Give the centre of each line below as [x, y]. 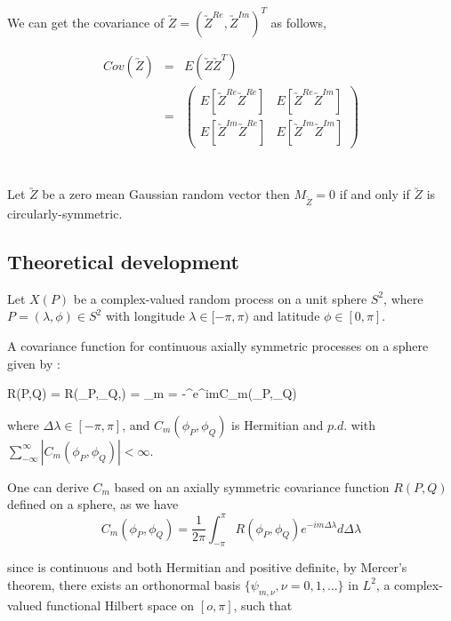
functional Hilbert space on [120, 605]
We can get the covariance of [86, 22]
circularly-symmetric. [65, 214]
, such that [263, 605]
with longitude [145, 316]
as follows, [298, 22]
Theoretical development [123, 262]
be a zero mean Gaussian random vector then [166, 194]
